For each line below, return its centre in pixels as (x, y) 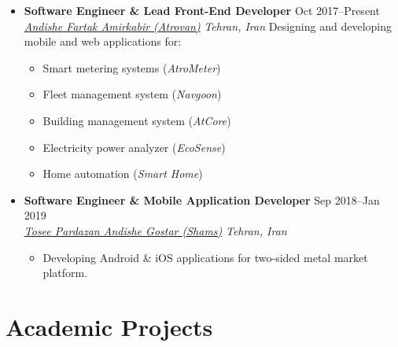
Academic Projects (109, 326)
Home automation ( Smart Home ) (123, 173)
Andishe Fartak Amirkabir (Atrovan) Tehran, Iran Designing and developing (208, 26)
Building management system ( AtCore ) (137, 120)
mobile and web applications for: (103, 41)
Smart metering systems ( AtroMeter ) (132, 67)
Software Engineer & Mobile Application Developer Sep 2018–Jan (202, 199)
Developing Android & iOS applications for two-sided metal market (205, 257)
